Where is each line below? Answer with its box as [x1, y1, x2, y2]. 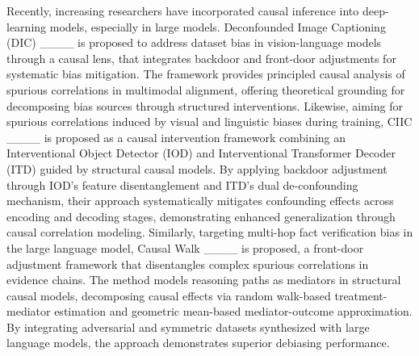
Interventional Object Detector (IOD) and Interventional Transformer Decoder [6, 144, 396, 161]
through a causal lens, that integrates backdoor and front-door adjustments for [6, 49, 396, 66]
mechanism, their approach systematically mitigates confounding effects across [6, 192, 394, 209]
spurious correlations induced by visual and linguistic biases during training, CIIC [6, 113, 413, 130]
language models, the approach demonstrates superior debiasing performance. [6, 334, 390, 351]
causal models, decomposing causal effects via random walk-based [6, 287, 331, 304]
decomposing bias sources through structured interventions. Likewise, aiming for [6, 97, 403, 114]
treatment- [334, 287, 388, 304]
